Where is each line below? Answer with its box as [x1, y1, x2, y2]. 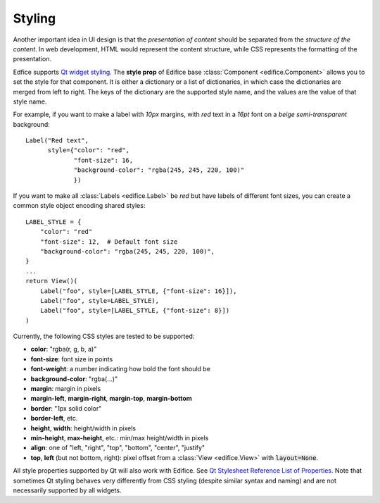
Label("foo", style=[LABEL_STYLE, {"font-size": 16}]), [39, 287, 237, 295]
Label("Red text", [25, 137, 89, 144]
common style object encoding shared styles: [13, 201, 146, 210]
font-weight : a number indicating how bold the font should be [30, 365, 211, 373]
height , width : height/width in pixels [30, 423, 137, 433]
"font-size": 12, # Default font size [39, 237, 178, 246]
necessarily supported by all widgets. [13, 486, 122, 495]
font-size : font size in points [30, 354, 113, 363]
